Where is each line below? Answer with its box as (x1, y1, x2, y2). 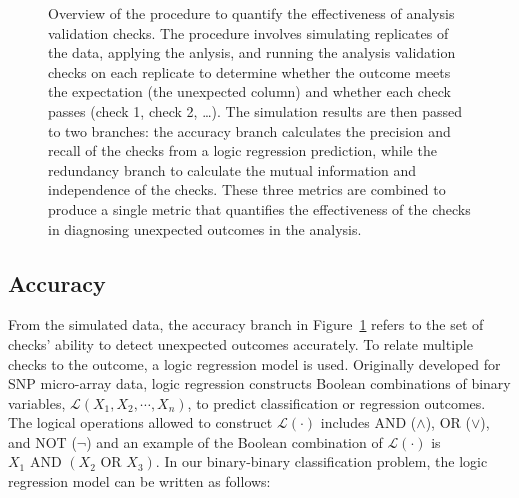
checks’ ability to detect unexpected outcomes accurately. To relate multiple (8, 333, 473, 354)
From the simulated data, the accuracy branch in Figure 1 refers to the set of (8, 314, 484, 335)
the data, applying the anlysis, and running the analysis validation (48, 42, 456, 63)
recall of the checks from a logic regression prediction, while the (48, 140, 437, 161)
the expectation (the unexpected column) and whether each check (48, 81, 451, 102)
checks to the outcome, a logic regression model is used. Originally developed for (8, 353, 501, 374)
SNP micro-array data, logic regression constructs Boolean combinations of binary (8, 373, 511, 394)
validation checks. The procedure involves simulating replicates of (48, 22, 449, 43)
